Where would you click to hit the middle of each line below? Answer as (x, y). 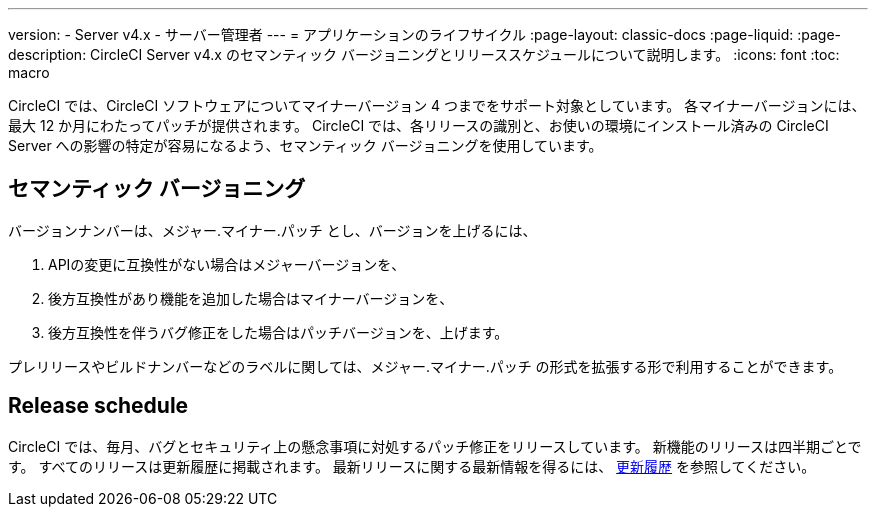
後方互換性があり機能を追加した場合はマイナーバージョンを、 (251, 298)
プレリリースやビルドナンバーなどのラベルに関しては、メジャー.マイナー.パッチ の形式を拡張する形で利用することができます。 (425, 366)
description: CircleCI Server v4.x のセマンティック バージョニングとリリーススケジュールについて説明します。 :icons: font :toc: (424, 54)
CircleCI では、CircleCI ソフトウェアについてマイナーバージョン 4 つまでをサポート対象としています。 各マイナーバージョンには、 (437, 105)
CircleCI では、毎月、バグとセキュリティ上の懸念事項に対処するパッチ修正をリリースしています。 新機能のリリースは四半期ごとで (435, 446)
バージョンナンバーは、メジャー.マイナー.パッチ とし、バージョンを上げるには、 (272, 230)
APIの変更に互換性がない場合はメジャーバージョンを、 (227, 264)
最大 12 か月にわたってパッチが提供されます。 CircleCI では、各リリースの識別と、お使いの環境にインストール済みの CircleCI (418, 125)
